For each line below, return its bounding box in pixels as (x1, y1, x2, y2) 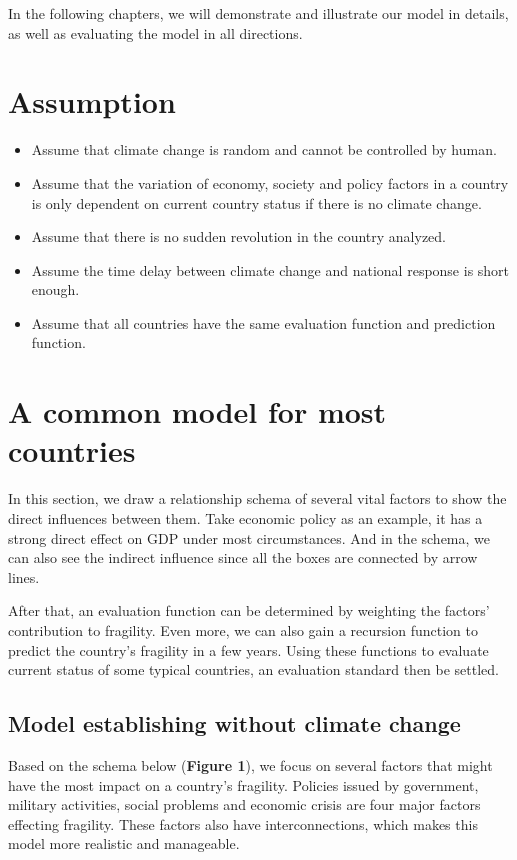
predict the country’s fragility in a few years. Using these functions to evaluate (8, 639, 489, 660)
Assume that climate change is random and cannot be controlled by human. (31, 139, 497, 160)
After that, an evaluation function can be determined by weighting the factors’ (8, 600, 490, 621)
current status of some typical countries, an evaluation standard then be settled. (8, 659, 500, 680)
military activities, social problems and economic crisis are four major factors (8, 794, 481, 815)
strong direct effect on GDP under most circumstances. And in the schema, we (8, 527, 491, 548)
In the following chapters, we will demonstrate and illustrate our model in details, (8, 3, 509, 23)
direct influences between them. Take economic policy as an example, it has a (8, 507, 483, 528)
